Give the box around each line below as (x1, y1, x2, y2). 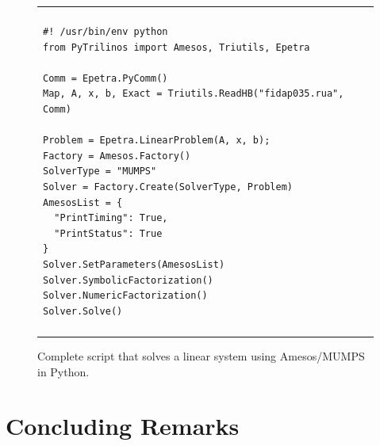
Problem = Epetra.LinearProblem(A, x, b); (43, 135, 271, 147)
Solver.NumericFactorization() (43, 290, 208, 302)
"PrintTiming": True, (54, 212, 168, 224)
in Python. (37, 363, 90, 379)
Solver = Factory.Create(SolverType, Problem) (43, 181, 293, 193)
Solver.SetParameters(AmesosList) (43, 258, 225, 270)
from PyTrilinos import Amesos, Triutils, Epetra (43, 41, 310, 53)
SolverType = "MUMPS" (43, 166, 157, 177)
